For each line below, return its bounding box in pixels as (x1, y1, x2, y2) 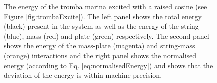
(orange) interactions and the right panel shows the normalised (4, 50, 197, 60)
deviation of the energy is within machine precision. (4, 70, 162, 80)
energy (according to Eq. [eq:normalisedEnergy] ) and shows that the (4, 60, 213, 70)
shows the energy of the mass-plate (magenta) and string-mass (4, 40, 195, 51)
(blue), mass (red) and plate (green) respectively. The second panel (4, 30, 209, 41)
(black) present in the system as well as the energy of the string (4, 21, 199, 31)
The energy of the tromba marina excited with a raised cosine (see (4, 1, 207, 11)
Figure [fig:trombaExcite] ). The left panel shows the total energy (4, 11, 202, 21)
